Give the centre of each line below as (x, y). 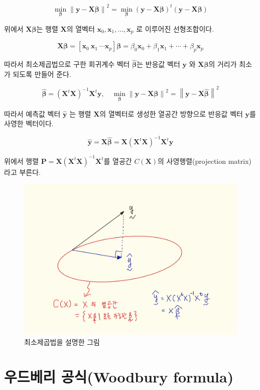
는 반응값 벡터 (158, 64)
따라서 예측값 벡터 (32, 113)
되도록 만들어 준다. (42, 74)
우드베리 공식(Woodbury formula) (119, 376)
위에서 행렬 (22, 161)
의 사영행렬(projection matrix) (205, 161)
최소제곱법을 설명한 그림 (62, 342)
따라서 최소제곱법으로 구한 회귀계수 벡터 (67, 64)
